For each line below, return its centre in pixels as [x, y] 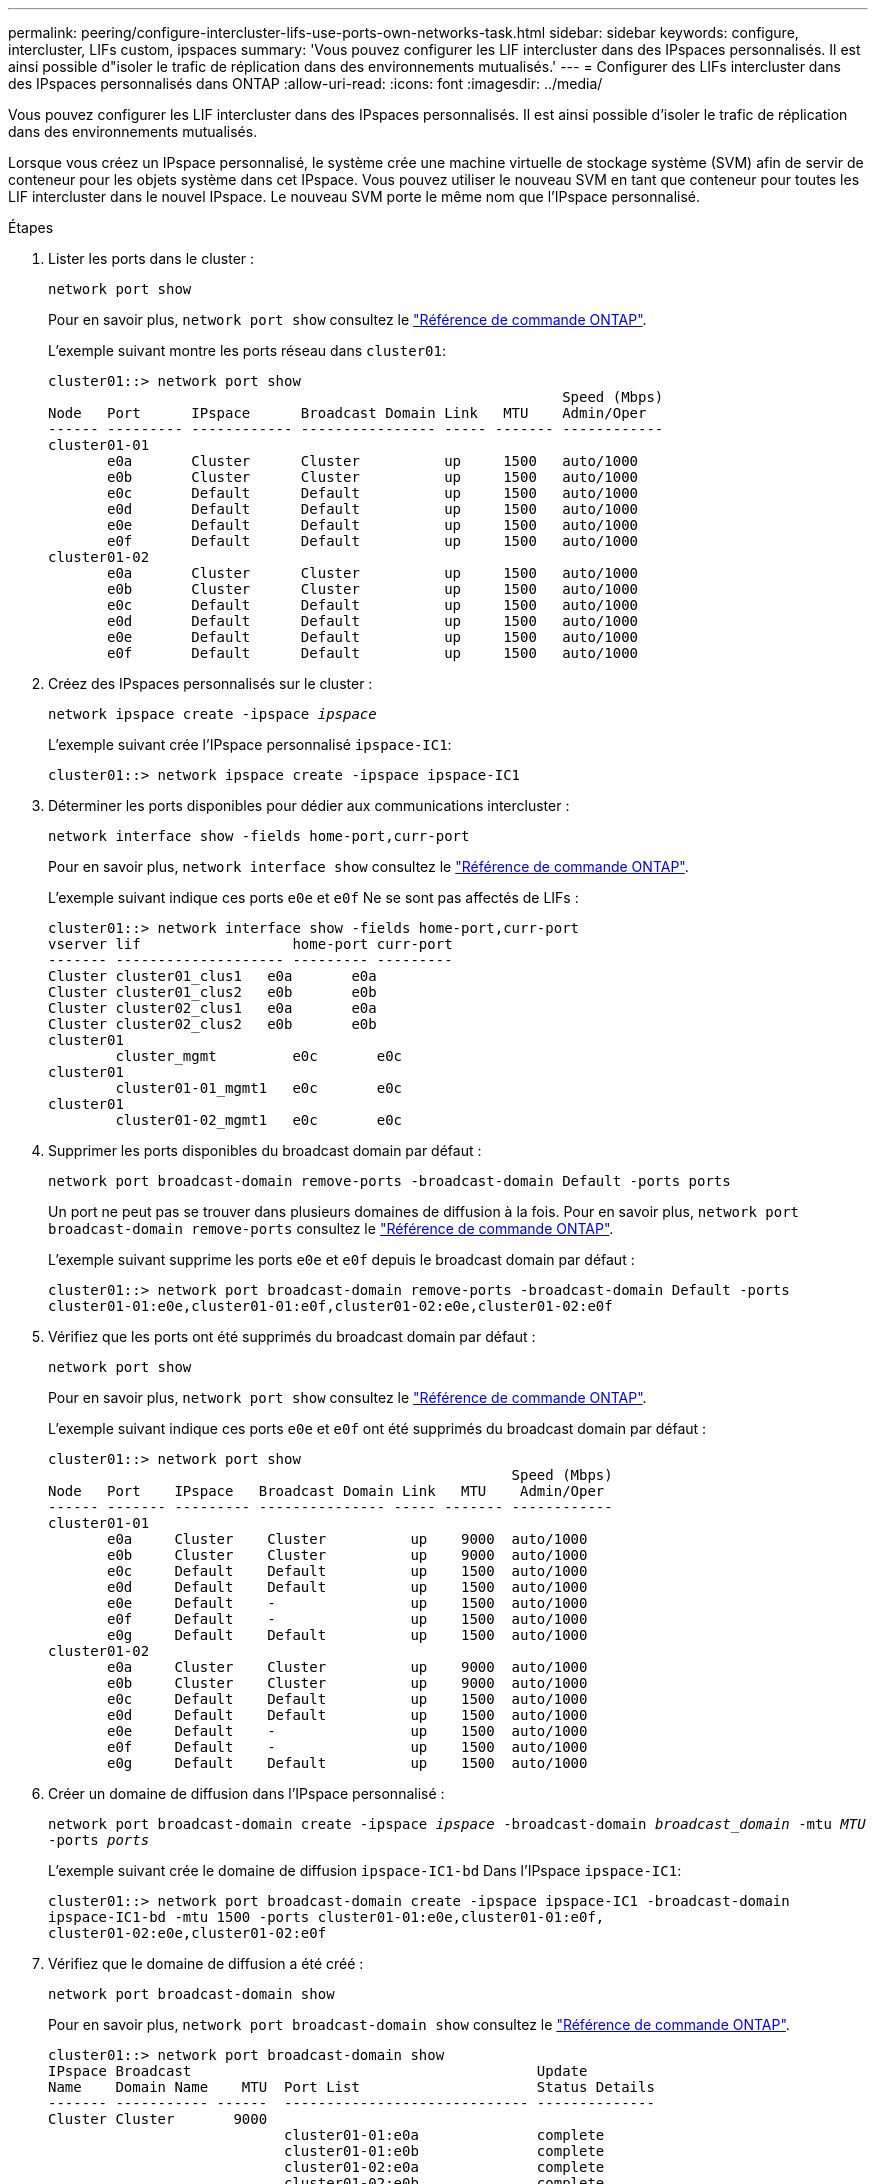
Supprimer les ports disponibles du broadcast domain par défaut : [265, 1150]
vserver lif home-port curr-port [250, 944]
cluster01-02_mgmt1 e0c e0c [259, 1120]
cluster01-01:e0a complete [444, 2135]
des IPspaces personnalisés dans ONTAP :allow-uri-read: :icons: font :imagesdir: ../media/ [305, 83]
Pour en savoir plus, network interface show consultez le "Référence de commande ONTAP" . [368, 866]
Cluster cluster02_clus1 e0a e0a [212, 1008]
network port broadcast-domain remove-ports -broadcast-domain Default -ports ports [389, 1181]
